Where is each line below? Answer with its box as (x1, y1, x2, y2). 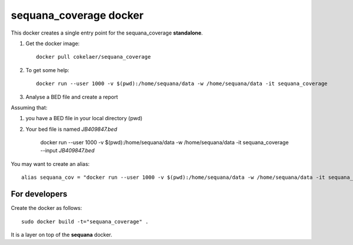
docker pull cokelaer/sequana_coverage (36, 53, 151, 60)
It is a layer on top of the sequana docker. (11, 231, 113, 238)
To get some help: (25, 66, 70, 73)
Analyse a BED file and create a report (25, 93, 118, 100)
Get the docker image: (25, 40, 80, 47)
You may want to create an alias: (11, 160, 90, 167)
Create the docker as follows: (11, 205, 82, 212)
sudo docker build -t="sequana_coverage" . (21, 218, 149, 225)
